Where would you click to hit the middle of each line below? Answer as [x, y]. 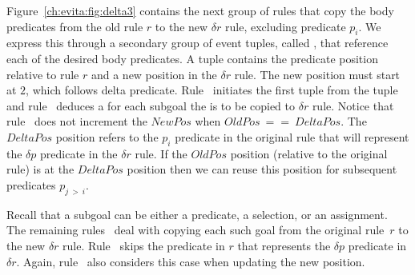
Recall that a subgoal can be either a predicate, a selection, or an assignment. [197, 214]
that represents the [284, 245]
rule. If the [161, 153]
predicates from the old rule [75, 26]
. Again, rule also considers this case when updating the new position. [191, 261]
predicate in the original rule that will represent [292, 136]
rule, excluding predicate [286, 26]
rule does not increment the [77, 121]
